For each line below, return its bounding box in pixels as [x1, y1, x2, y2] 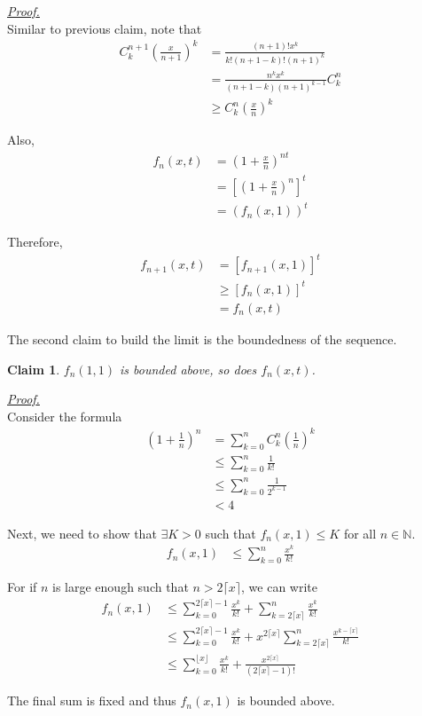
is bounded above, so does [120, 359, 257, 378]
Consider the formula [7, 406, 122, 425]
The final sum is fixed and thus [7, 691, 176, 710]
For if [7, 578, 37, 596]
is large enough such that [52, 578, 189, 596]
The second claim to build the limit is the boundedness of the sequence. [7, 329, 397, 348]
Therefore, [7, 232, 63, 251]
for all [343, 523, 377, 542]
